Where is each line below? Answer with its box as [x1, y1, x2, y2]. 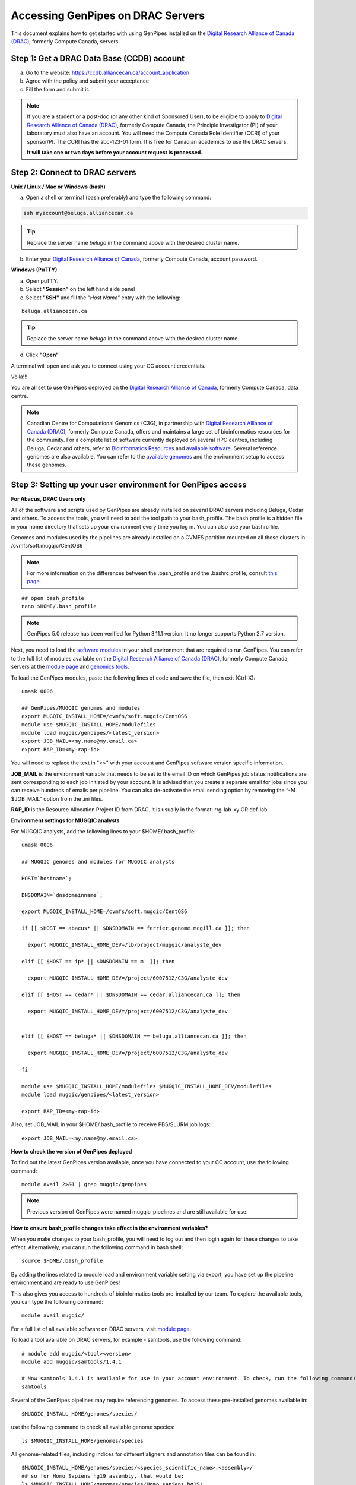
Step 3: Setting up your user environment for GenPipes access [11, 480, 247, 490]
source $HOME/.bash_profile [21, 1257, 103, 1265]
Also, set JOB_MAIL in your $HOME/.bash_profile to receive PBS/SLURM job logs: [11, 1121, 211, 1128]
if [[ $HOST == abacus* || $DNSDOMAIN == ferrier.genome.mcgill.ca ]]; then [21, 925, 250, 932]
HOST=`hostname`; [21, 875, 72, 881]
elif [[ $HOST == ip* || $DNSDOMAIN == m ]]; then [21, 958, 175, 965]
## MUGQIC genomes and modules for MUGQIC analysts [21, 858, 175, 865]
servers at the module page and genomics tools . [11, 663, 130, 671]
